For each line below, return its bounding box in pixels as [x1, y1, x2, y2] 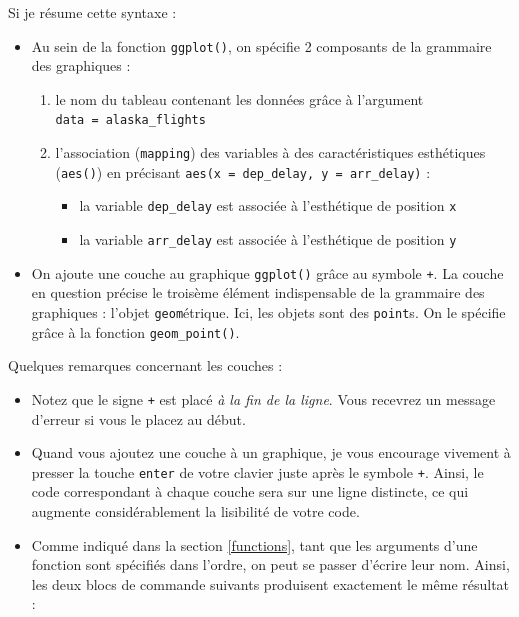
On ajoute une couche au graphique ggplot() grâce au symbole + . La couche [31, 262, 504, 283]
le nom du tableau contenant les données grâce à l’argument [55, 88, 424, 109]
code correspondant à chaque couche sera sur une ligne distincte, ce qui [31, 481, 469, 502]
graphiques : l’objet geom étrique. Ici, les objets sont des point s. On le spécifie [31, 301, 506, 322]
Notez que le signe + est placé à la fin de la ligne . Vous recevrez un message [31, 388, 496, 409]
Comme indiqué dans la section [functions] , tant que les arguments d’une [31, 534, 478, 555]
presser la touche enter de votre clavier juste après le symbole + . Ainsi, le [31, 461, 484, 482]
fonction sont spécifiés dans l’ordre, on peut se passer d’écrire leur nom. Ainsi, [31, 554, 510, 575]
